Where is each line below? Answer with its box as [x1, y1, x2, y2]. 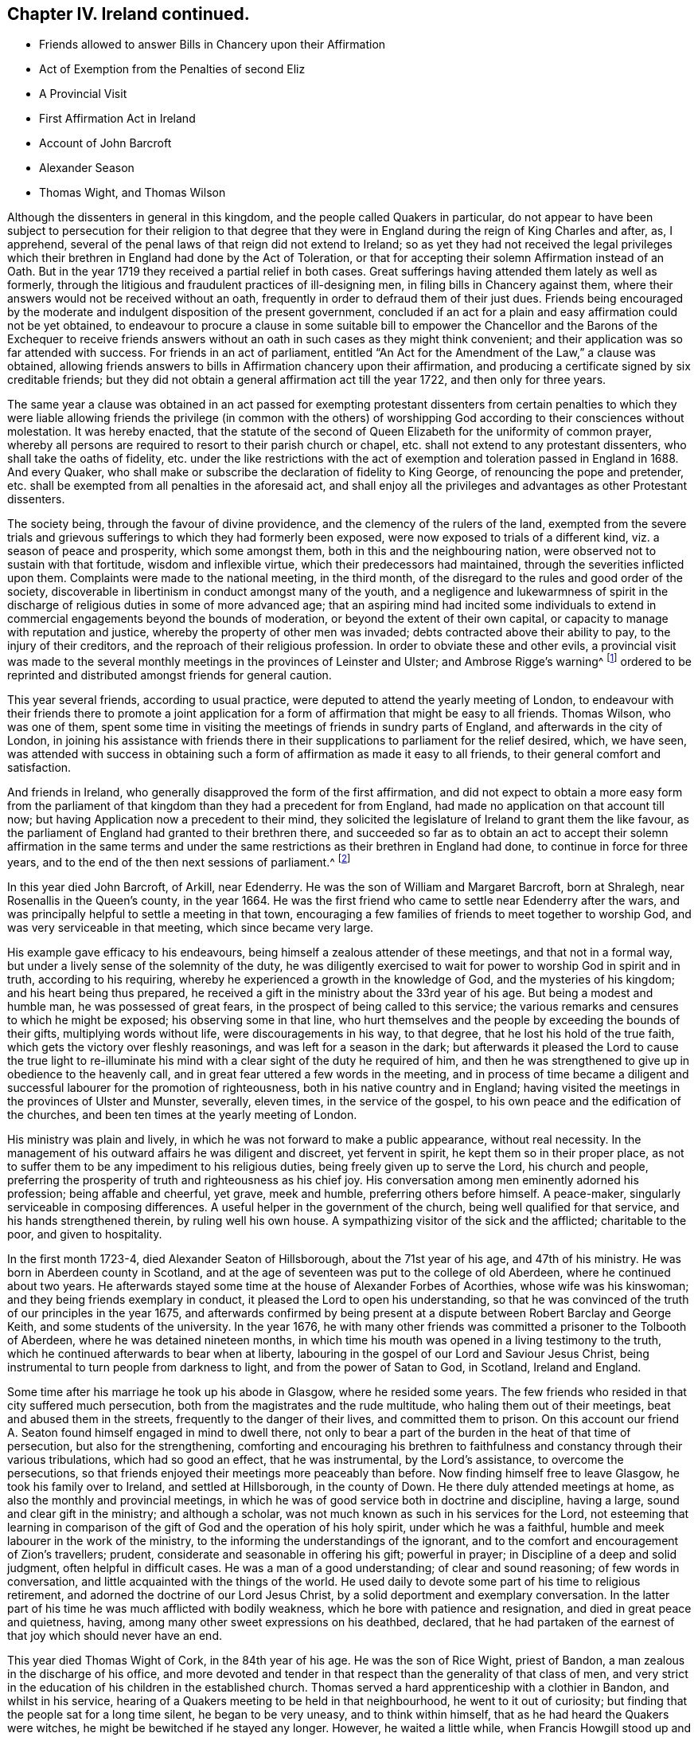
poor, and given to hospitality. [7, 1226, 162, 1241]
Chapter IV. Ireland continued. [7, 4, 250, 24]
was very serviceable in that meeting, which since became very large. [7, 920, 374, 934]
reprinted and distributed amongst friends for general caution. [7, 668, 332, 683]
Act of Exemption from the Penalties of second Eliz [39, 62, 306, 76]
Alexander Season [39, 161, 135, 175]
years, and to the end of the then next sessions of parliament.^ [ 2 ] [7, 853, 351, 869]
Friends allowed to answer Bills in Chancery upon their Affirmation [39, 37, 386, 52]
